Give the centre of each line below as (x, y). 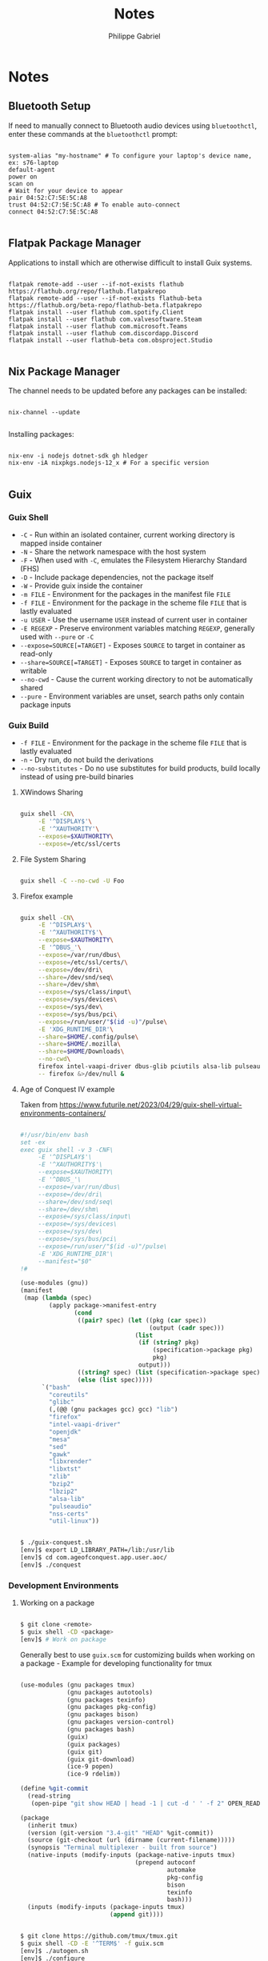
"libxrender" (70, 1462)
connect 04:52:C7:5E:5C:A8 (53, 212)
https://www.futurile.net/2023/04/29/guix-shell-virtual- (151, 1104)
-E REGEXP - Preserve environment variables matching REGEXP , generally (137, 628)
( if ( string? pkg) (169, 1343)
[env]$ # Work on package (63, 1639)
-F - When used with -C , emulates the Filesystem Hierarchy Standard (133, 560)
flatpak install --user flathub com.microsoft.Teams (98, 326)
